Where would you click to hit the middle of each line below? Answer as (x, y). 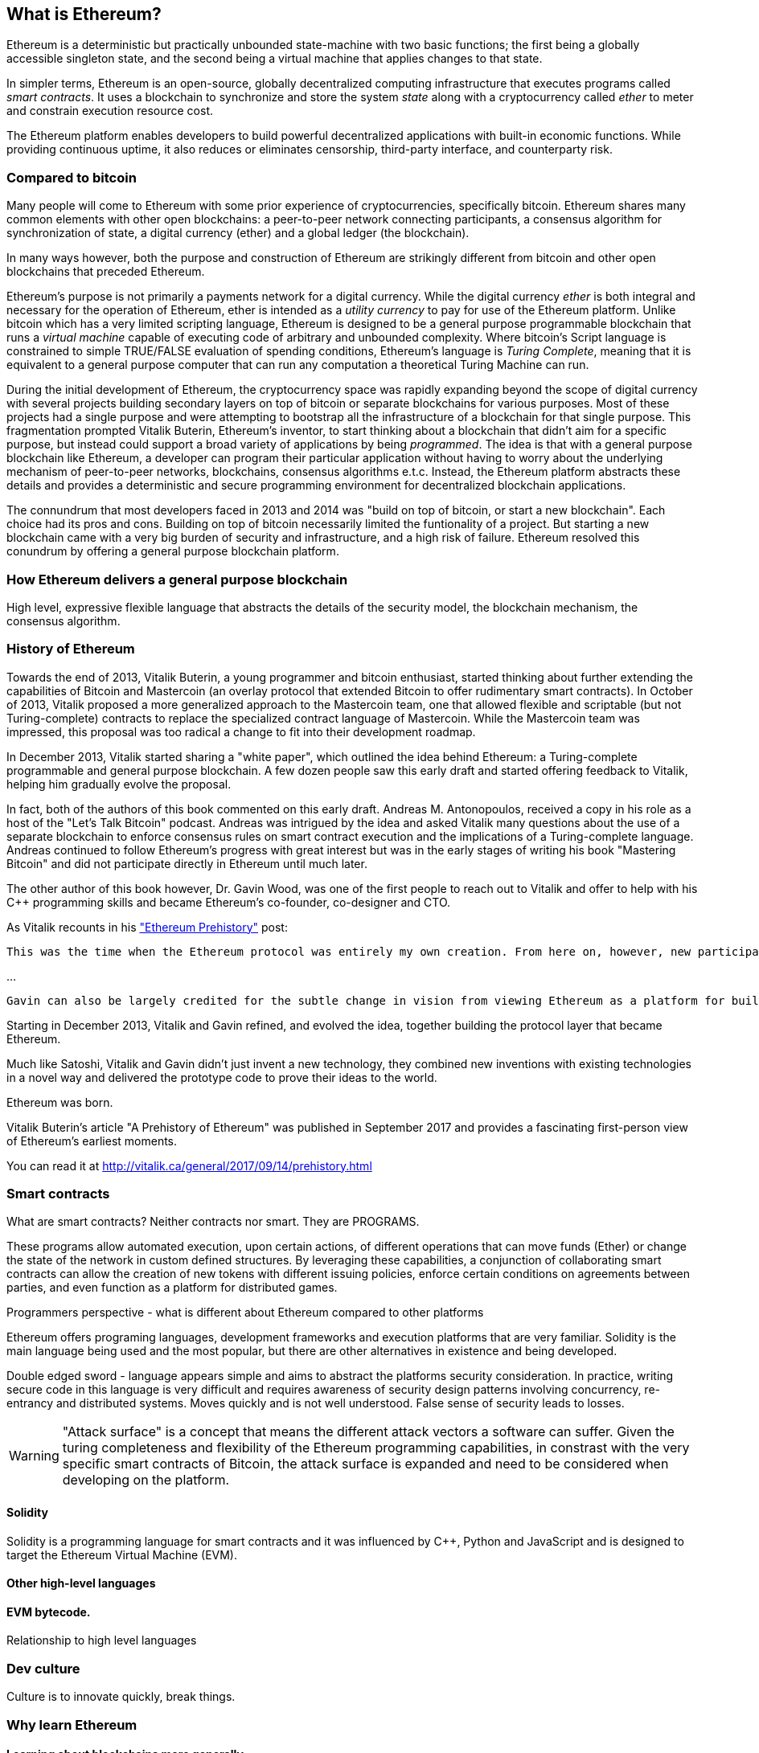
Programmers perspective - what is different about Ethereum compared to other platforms (245, 1313)
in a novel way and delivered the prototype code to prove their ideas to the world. (222, 1077)
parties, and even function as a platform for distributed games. (172, 1288)
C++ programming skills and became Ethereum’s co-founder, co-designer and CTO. (229, 902)
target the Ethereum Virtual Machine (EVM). (122, 1554)
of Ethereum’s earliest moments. (92, 1141)
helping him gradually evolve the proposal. (119, 784)
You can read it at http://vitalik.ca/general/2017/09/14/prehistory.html (189, 1165)
